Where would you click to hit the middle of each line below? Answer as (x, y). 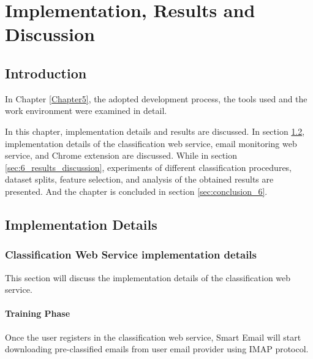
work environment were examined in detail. (86, 111)
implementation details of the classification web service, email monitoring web (151, 143)
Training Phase (38, 313)
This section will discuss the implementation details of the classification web (148, 277)
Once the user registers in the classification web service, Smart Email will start (153, 337)
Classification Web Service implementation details (131, 255)
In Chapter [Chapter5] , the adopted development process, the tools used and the (156, 98)
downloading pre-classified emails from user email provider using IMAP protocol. (157, 349)
